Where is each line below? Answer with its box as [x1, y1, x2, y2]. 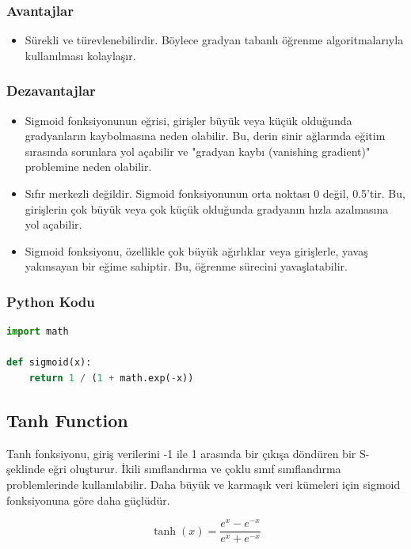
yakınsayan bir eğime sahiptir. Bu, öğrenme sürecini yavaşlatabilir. [25, 258, 348, 274]
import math [6, 326, 69, 338]
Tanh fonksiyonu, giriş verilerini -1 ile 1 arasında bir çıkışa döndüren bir [6, 445, 356, 461]
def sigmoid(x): [6, 357, 92, 369]
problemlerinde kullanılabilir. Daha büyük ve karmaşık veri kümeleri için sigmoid [6, 475, 401, 492]
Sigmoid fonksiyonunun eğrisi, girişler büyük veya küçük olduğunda [25, 112, 352, 128]
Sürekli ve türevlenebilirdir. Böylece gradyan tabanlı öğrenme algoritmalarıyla [25, 32, 404, 48]
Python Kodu [6, 291, 95, 311]
